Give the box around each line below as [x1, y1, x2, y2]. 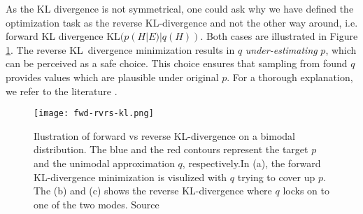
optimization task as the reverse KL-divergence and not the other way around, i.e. [6, 15, 358, 29]
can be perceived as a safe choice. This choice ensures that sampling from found [6, 56, 348, 71]
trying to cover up [237, 169, 315, 184]
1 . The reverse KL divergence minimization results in [6, 42, 235, 57]
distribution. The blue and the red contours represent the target [34, 142, 308, 157]
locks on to [283, 183, 329, 198]
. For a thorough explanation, [227, 69, 353, 84]
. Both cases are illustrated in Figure [200, 29, 358, 43]
